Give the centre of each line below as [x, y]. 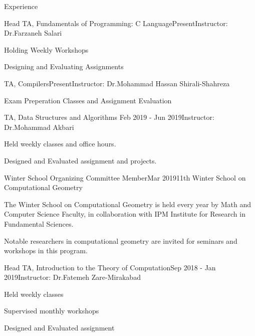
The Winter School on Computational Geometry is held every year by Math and [128, 204]
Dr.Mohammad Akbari [39, 127]
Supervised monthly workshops [52, 311]
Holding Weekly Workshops [46, 49]
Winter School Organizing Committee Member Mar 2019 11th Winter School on [125, 177]
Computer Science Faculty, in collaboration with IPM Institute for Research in [125, 214]
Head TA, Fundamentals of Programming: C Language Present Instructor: [116, 23]
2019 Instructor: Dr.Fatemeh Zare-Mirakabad [72, 277]
